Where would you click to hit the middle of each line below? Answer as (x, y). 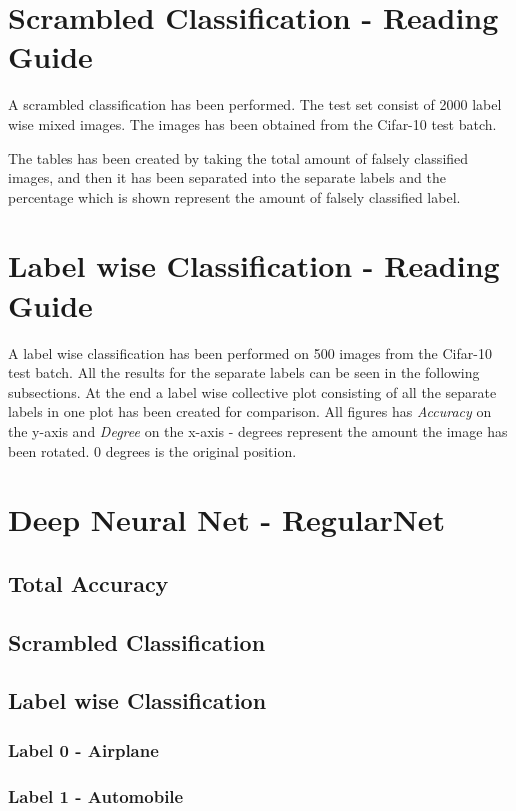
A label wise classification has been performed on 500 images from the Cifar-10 (250, 352)
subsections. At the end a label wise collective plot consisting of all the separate (252, 391)
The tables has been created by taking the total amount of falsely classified (238, 157)
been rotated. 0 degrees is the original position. (152, 450)
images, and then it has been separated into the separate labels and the (227, 177)
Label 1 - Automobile (96, 795)
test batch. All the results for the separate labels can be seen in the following (244, 372)
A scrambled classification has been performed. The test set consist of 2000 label (255, 104)
